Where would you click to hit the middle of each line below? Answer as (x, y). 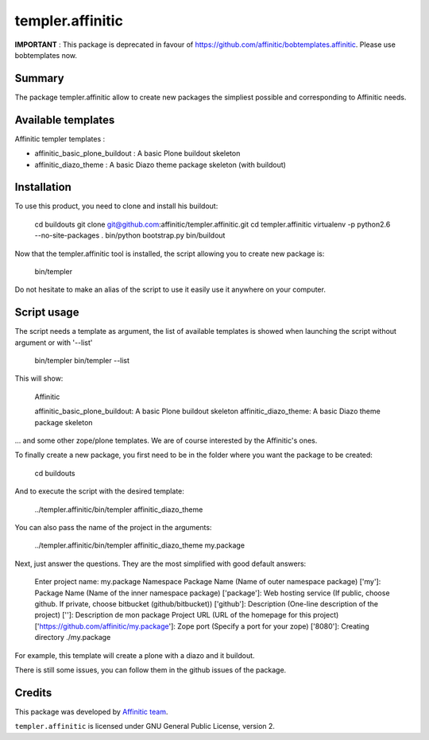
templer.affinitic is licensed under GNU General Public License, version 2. (145, 726)
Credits (33, 693)
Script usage (47, 313)
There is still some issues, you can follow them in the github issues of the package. (151, 670)
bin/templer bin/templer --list (82, 361)
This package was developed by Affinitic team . (91, 711)
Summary (39, 78)
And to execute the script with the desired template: (99, 491)
